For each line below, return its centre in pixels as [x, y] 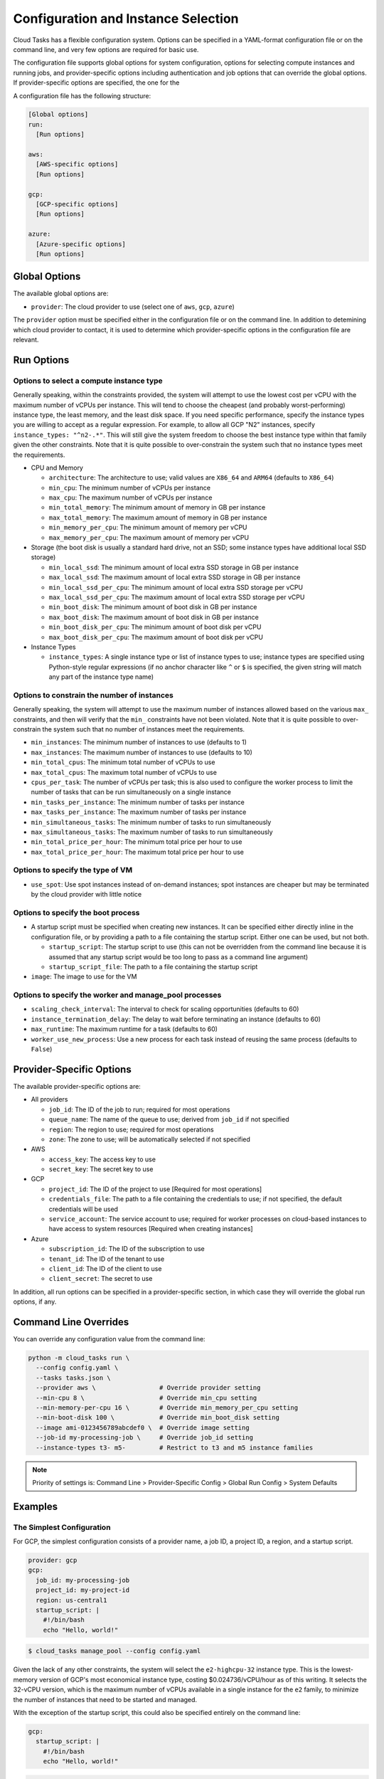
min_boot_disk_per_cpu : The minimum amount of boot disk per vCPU [155, 627]
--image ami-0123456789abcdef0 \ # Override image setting [143, 1427]
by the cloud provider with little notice [86, 894]
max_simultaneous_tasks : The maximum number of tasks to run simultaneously [152, 832]
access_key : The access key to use [102, 1159]
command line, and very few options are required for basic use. [106, 49]
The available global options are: [61, 294]
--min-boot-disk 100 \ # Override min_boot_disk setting [158, 1418]
